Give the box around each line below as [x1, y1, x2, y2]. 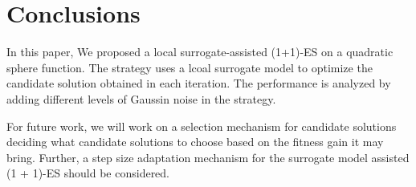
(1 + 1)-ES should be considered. [6, 165, 170, 181]
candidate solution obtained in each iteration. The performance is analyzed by [6, 75, 391, 91]
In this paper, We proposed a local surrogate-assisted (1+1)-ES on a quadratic [6, 43, 394, 60]
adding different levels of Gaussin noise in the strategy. [6, 90, 276, 107]
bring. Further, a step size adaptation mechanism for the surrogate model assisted [6, 148, 410, 165]
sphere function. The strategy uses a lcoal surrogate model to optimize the [6, 59, 373, 75]
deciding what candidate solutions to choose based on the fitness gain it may [6, 133, 384, 150]
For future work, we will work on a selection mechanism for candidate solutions [6, 117, 397, 134]
